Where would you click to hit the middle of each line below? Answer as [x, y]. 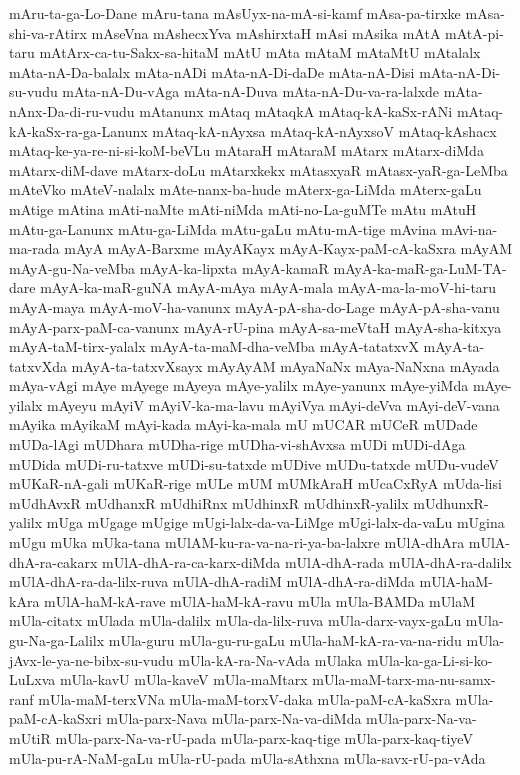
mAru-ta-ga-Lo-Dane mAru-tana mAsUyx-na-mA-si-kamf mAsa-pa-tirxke [235, 13]
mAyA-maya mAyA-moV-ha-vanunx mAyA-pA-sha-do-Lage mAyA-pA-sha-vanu [254, 306]
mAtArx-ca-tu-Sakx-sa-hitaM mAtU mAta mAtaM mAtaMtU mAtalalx [260, 52]
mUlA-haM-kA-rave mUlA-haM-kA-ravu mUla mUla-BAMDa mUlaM [259, 600]
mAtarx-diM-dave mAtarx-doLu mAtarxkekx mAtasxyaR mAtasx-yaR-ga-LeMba [258, 169]
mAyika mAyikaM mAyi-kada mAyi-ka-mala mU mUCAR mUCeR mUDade [243, 424]
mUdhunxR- [451, 502]
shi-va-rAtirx [48, 32]
